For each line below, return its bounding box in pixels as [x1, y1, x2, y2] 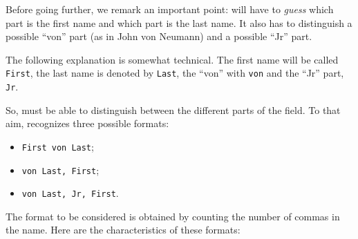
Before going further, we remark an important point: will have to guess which [6, 2, 334, 16]
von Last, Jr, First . [21, 186, 119, 200]
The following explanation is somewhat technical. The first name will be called [6, 52, 339, 66]
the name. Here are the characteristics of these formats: [6, 222, 241, 237]
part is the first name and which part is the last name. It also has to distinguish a [6, 15, 352, 30]
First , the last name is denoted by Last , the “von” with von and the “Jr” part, [6, 66, 344, 80]
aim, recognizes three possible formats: [6, 116, 169, 131]
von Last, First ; [21, 162, 100, 177]
